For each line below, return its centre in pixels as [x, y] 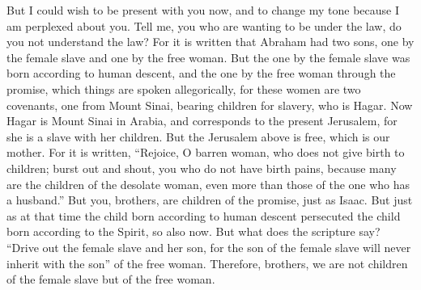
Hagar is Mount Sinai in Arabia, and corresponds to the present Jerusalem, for [202, 121]
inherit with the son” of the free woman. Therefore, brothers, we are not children [207, 263]
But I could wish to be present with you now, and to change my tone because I [203, 10]
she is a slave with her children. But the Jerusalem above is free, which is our [198, 136]
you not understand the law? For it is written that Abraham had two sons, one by [210, 42]
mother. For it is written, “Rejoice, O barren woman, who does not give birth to [206, 152]
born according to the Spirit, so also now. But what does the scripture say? [193, 231]
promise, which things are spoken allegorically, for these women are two [184, 88]
